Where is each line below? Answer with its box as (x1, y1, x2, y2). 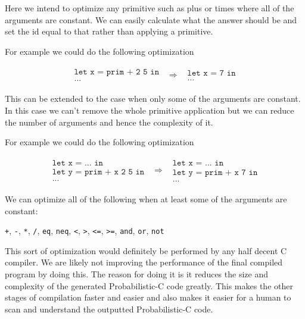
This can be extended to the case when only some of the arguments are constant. (5, 92, 301, 105)
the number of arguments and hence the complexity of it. (5, 115, 213, 128)
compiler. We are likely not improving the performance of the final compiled (5, 256, 283, 268)
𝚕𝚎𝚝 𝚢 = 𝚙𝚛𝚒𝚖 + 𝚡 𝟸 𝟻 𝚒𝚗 (52, 168, 145, 177)
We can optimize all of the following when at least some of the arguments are (5, 192, 287, 205)
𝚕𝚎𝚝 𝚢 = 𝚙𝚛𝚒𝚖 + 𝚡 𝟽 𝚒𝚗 (172, 168, 258, 177)
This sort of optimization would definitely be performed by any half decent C (5, 244, 287, 257)
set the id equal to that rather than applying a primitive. (5, 25, 213, 37)
